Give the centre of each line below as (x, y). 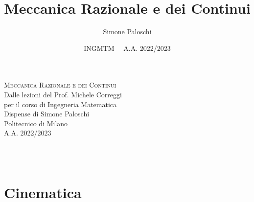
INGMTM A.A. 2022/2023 (127, 48)
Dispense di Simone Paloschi (47, 114)
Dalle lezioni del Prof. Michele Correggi (63, 94)
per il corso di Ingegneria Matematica (60, 104)
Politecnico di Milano (36, 123)
